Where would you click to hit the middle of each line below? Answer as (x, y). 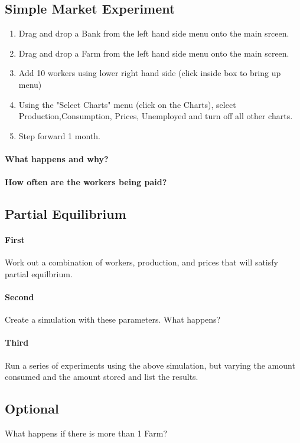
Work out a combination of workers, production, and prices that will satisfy (141, 262)
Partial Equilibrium (66, 214)
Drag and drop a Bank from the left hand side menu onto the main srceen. (154, 33)
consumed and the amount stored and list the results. (102, 377)
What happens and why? (57, 158)
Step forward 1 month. (59, 135)
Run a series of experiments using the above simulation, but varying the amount (150, 365)
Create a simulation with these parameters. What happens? (113, 319)
